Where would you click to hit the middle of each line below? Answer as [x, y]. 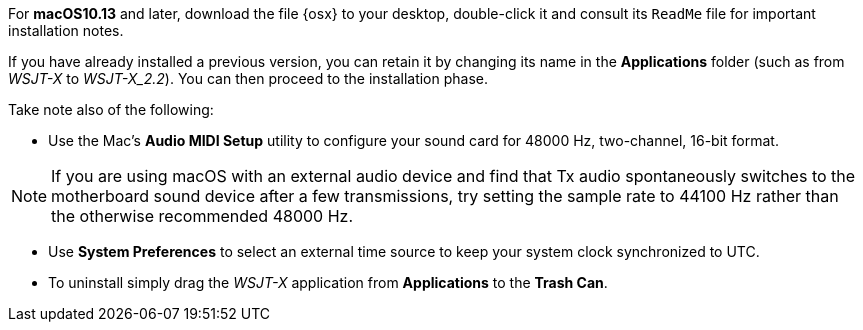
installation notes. [66, 30]
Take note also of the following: [111, 109]
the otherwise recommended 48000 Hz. [202, 216]
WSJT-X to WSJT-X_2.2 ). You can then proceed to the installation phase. [248, 78]
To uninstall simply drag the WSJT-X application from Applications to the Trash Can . [328, 282]
